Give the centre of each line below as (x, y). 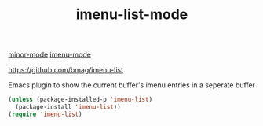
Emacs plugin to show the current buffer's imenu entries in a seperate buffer (131, 85)
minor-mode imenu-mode (50, 55)
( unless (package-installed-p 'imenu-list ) (80, 100)
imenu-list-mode (132, 15)
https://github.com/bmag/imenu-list (66, 70)
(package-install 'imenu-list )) (68, 107)
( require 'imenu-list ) (45, 114)
